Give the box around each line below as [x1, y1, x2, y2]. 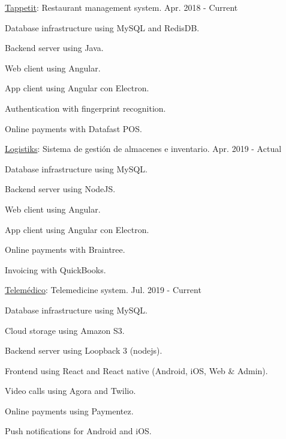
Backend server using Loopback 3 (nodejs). [5, 344, 162, 357]
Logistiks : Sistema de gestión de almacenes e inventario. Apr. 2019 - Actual [5, 142, 282, 155]
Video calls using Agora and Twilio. [5, 384, 136, 397]
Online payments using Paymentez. [5, 404, 134, 417]
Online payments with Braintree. [5, 243, 125, 256]
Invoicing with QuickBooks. [5, 263, 106, 276]
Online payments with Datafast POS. [5, 122, 142, 135]
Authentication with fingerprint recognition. [5, 101, 166, 114]
